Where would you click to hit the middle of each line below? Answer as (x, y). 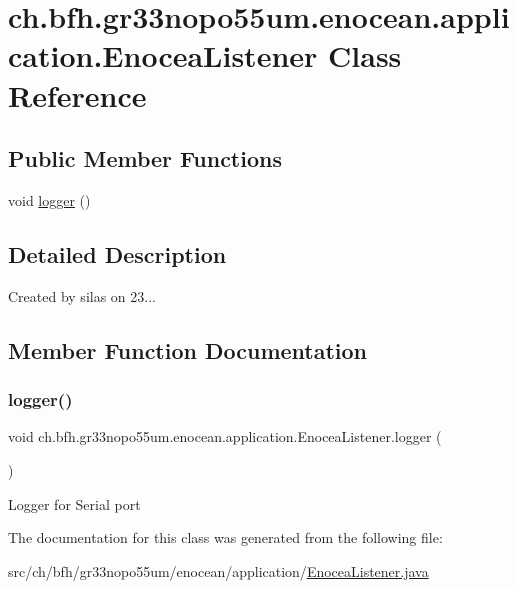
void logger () (49, 199)
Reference (77, 94)
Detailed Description (117, 253)
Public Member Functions (145, 158)
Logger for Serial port (74, 503)
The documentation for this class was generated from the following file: (225, 537)
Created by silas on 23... (82, 295)
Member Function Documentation (188, 349)
